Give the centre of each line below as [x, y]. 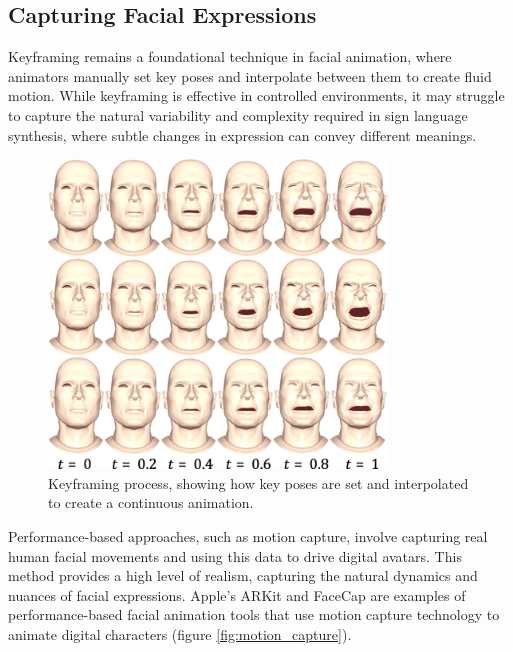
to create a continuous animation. [151, 502]
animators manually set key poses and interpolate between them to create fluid [250, 75]
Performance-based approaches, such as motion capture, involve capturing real [248, 536]
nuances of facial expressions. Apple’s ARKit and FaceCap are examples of [237, 594]
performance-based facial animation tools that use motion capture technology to [254, 614]
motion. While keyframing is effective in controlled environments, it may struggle [256, 95]
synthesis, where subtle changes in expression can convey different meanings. [242, 134]
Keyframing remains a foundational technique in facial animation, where [230, 56]
